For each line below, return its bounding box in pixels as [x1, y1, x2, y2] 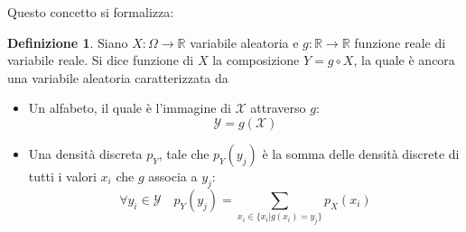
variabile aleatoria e [190, 32, 299, 51]
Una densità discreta [28, 144, 143, 162]
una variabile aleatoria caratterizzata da [7, 68, 228, 87]
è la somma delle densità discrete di [262, 144, 460, 162]
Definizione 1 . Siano [7, 32, 128, 51]
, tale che [158, 144, 210, 162]
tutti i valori [28, 166, 97, 185]
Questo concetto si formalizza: [7, 3, 174, 21]
